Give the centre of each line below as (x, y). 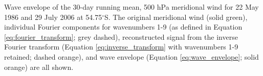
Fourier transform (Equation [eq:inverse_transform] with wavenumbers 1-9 (121, 47)
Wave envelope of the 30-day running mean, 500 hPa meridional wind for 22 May (131, 7)
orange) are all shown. (39, 67)
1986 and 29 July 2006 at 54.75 (53, 17)
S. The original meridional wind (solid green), (176, 17)
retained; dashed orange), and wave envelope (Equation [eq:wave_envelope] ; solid (131, 56)
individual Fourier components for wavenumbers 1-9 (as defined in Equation (123, 27)
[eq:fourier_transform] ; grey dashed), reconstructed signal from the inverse (121, 36)
